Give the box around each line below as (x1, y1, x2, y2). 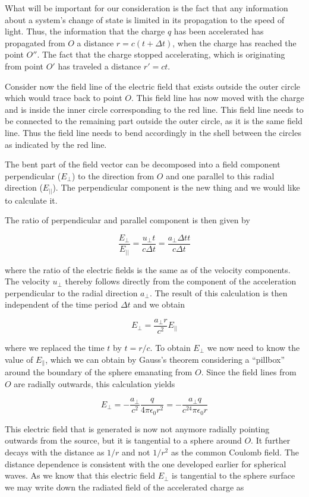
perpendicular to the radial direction (5, 286, 138, 299)
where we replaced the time (5, 341, 105, 354)
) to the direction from (71, 169, 154, 182)
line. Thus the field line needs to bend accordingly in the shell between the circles (5, 126, 301, 138)
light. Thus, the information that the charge (5, 25, 165, 37)
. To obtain (150, 341, 191, 354)
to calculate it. (5, 194, 58, 206)
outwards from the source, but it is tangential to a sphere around (5, 434, 242, 447)
